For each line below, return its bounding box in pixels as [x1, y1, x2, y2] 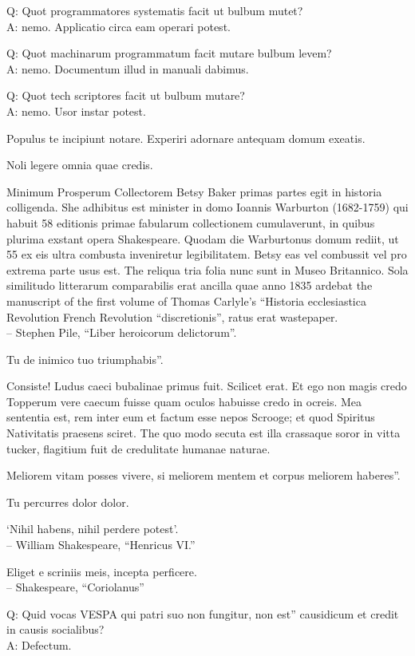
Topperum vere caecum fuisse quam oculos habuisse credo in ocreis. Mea [6, 393, 362, 409]
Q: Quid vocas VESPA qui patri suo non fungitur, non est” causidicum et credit [6, 605, 399, 622]
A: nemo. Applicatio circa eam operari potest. [6, 18, 231, 34]
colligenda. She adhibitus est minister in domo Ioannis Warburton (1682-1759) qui [6, 199, 409, 215]
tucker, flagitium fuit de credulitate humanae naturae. [6, 440, 271, 456]
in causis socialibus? [6, 621, 105, 638]
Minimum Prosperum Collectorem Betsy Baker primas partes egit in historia [6, 183, 382, 200]
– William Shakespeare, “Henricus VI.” [6, 536, 196, 553]
